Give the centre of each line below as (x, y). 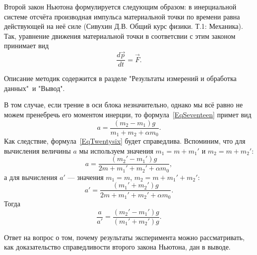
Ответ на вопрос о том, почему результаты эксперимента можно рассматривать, (124, 237)
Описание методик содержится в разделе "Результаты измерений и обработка (120, 78)
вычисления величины (37, 150)
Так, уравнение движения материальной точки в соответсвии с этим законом (120, 36)
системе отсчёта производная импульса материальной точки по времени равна (122, 16)
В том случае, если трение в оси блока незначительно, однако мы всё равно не (124, 105)
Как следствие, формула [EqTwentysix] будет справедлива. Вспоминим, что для (125, 141)
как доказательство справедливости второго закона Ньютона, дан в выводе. (117, 247)
